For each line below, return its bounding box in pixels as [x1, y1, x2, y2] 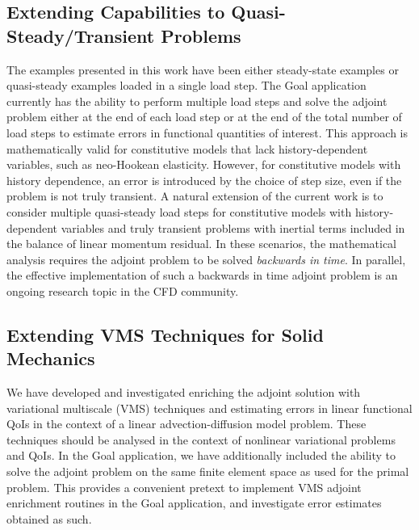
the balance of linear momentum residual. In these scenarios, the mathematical [6, 235, 396, 252]
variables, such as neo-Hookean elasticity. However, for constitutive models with [6, 156, 401, 173]
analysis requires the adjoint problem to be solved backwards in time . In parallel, [6, 250, 406, 267]
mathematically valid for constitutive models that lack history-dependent [6, 140, 368, 157]
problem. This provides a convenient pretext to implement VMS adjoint [6, 478, 362, 495]
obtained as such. [6, 510, 92, 527]
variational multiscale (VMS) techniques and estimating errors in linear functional [6, 399, 413, 416]
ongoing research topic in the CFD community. [6, 282, 239, 299]
